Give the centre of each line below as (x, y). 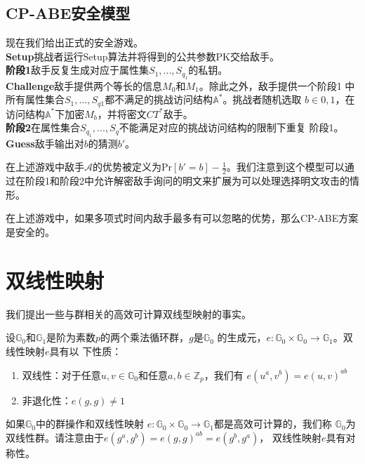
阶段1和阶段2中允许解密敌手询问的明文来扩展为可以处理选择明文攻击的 (187, 181)
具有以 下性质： (86, 351)
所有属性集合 (35, 99)
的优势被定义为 (127, 167)
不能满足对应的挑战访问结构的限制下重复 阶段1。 (231, 127)
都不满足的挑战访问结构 (159, 99)
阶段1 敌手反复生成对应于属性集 (78, 70)
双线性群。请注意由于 (55, 437)
